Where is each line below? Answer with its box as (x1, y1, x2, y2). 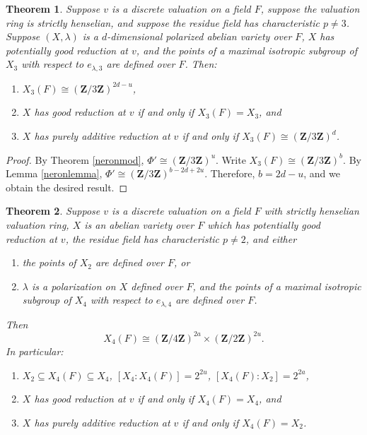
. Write (216, 152, 246, 167)
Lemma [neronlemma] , (6, 166, 103, 181)
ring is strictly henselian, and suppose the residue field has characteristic (6, 15, 320, 30)
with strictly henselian (264, 203, 359, 218)
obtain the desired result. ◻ (6, 179, 128, 194)
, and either (245, 231, 297, 246)
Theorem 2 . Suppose (6, 203, 100, 218)
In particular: (6, 343, 64, 358)
